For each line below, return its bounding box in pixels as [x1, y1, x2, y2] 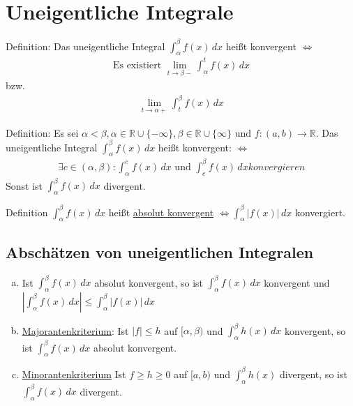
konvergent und [264, 275, 330, 290]
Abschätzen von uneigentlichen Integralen [6, 241, 314, 262]
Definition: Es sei [6, 125, 79, 140]
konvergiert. [294, 204, 345, 219]
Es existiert [112, 60, 162, 70]
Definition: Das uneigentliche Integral [6, 38, 165, 53]
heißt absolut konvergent [108, 204, 214, 219]
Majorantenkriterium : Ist [22, 323, 129, 338]
